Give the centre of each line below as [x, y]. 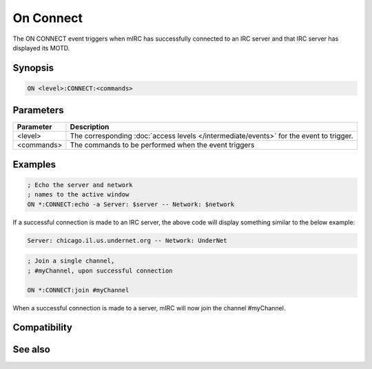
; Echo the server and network [80, 185]
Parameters [38, 110]
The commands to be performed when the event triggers [162, 145]
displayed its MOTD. [41, 48]
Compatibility [42, 328]
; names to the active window [78, 195]
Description [90, 127]
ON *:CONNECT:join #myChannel [78, 290]
